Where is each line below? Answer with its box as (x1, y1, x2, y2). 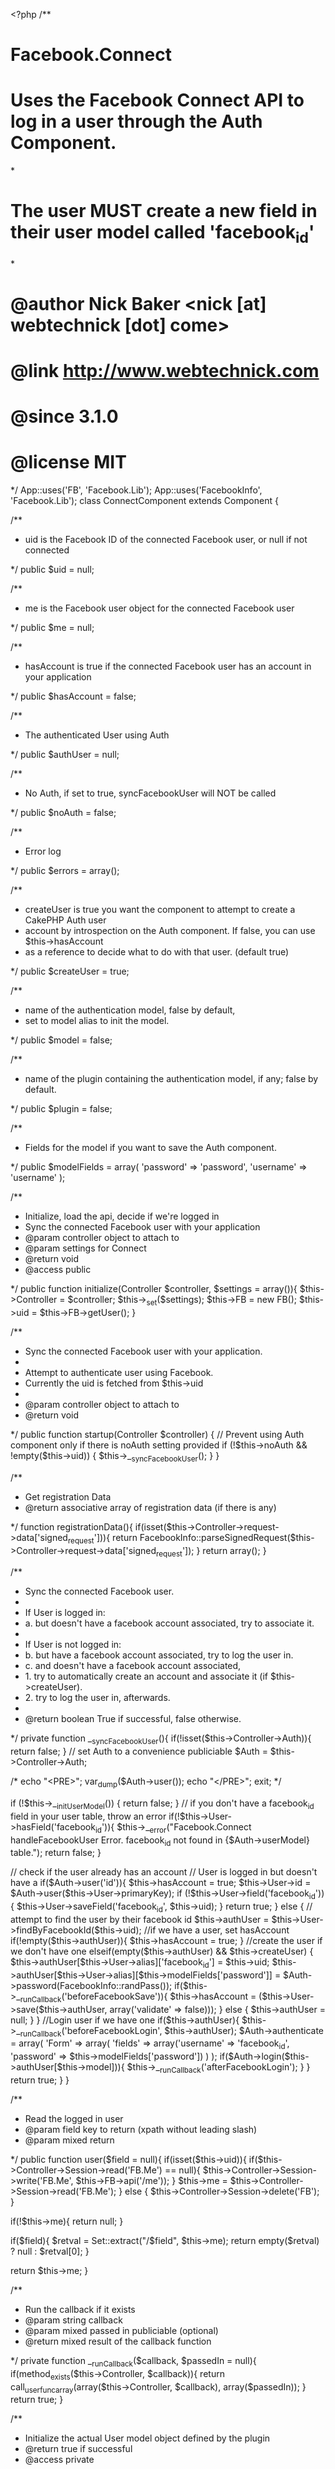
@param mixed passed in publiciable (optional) (24, 2324, 219, 2336)
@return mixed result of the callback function (24, 2335, 212, 2347)
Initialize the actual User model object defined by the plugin (24, 2432, 271, 2444)
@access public (24, 1264, 92, 1276)
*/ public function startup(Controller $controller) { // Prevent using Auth (10, 1428, 305, 1440)
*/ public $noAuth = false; (10, 807, 117, 819)
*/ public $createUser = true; (10, 965, 130, 978)
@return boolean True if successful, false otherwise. (24, 1713, 242, 1725)
